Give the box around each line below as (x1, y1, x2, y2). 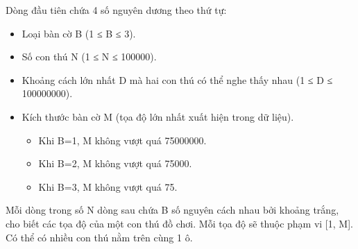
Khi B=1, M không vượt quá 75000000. (38, 132, 207, 147)
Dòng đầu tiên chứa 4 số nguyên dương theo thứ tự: (6, 3, 227, 17)
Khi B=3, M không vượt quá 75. (38, 179, 178, 194)
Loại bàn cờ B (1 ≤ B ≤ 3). (22, 26, 136, 40)
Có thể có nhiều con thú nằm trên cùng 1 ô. (6, 230, 193, 244)
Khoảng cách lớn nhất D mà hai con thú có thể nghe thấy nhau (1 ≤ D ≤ (22, 72, 333, 87)
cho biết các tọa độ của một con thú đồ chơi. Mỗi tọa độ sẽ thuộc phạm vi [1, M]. (6, 216, 353, 230)
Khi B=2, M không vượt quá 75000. (38, 156, 192, 171)
